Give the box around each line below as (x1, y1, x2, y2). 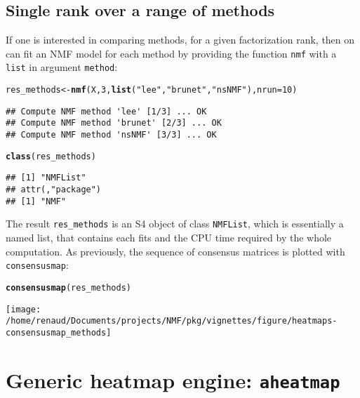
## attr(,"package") (6, 185, 102, 195)
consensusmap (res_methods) (6, 282, 131, 293)
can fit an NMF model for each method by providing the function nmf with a (6, 46, 337, 60)
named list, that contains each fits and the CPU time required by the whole (6, 230, 332, 245)
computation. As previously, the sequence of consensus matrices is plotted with (6, 244, 345, 258)
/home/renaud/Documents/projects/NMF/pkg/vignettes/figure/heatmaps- (6, 316, 338, 326)
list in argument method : (6, 60, 118, 74)
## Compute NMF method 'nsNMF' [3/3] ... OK (6, 130, 217, 140)
